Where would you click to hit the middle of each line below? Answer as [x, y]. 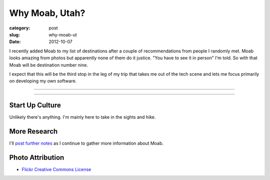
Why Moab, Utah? [47, 13]
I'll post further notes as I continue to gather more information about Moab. [86, 143]
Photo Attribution [37, 157]
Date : [15, 42]
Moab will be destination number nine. [49, 65]
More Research [33, 131]
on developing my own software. [43, 81]
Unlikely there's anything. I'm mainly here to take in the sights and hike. [82, 117]
